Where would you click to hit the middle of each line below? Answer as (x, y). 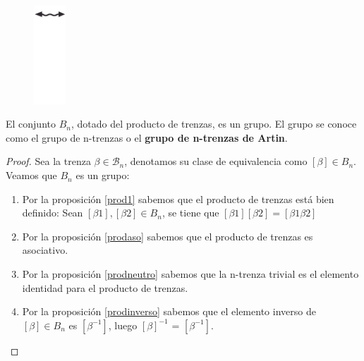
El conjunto (31, 124)
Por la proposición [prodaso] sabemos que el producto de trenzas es (168, 236)
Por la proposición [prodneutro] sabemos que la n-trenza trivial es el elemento (190, 274)
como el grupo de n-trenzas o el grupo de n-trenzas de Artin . (147, 137)
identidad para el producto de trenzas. (105, 287)
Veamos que (31, 175)
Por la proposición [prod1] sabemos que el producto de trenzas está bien (178, 198)
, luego (123, 325)
